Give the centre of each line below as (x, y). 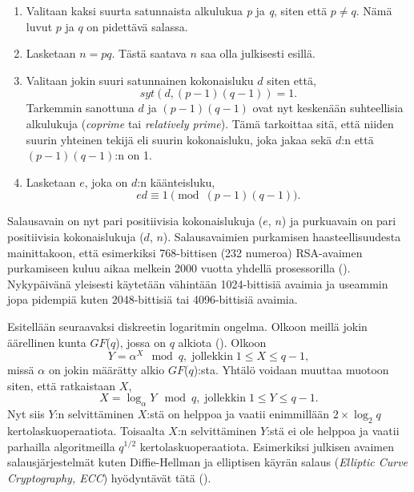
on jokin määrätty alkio (107, 370)
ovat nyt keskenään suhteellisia (328, 108)
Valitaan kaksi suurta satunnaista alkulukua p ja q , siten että (177, 10)
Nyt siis (26, 414)
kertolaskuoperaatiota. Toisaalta (86, 430)
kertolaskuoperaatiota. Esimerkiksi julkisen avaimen (267, 446)
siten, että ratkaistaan (62, 385)
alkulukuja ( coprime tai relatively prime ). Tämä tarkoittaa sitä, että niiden (210, 123)
